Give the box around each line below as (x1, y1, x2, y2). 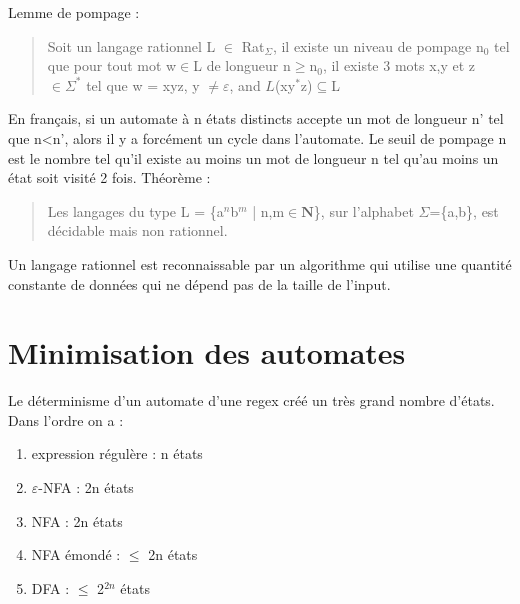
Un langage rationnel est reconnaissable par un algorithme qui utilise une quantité (8, 253, 512, 274)
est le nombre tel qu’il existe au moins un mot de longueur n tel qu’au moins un (8, 147, 499, 168)
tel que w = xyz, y (86, 74, 200, 95)
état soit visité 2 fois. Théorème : (8, 167, 211, 188)
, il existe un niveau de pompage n (272, 35, 484, 56)
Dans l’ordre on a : (8, 409, 124, 430)
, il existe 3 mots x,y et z (322, 55, 476, 76)
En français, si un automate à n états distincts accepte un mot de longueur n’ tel (8, 108, 504, 129)
